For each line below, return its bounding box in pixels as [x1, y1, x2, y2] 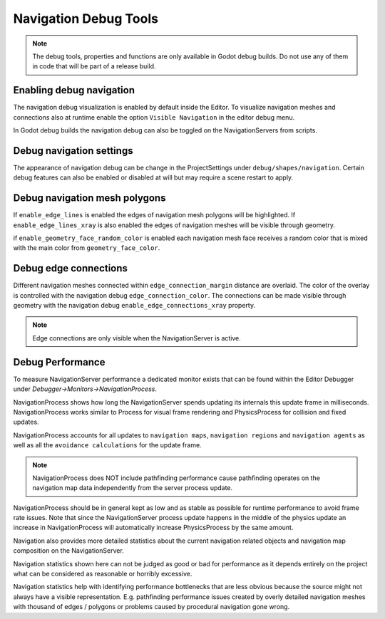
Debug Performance [13, 356, 106, 368]
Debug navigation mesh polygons [13, 192, 166, 204]
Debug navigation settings [13, 145, 133, 157]
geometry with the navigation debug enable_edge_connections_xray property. [13, 301, 256, 310]
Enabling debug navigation [13, 84, 135, 96]
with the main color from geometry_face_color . [13, 244, 160, 252]
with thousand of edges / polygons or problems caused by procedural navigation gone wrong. [13, 603, 290, 611]
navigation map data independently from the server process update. [32, 484, 233, 492]
